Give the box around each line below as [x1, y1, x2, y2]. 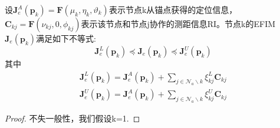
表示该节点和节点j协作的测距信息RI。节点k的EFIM [81, 18, 276, 29]
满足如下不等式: [36, 32, 96, 44]
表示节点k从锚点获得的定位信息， [108, 4, 238, 15]
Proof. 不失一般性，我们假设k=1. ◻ [5, 112, 140, 124]
